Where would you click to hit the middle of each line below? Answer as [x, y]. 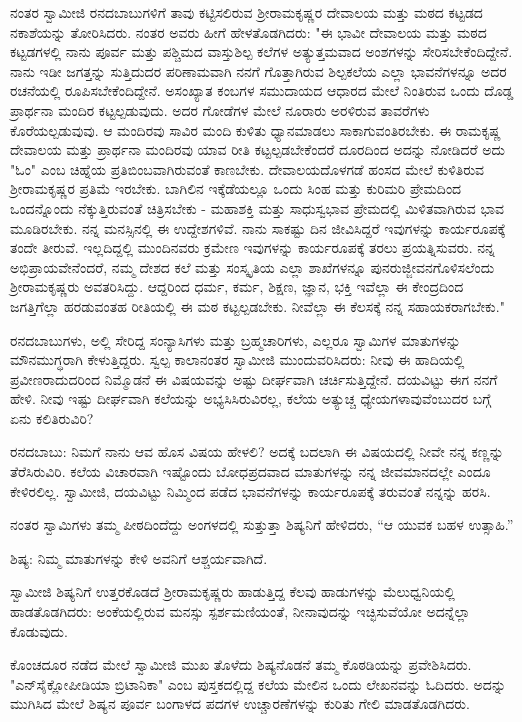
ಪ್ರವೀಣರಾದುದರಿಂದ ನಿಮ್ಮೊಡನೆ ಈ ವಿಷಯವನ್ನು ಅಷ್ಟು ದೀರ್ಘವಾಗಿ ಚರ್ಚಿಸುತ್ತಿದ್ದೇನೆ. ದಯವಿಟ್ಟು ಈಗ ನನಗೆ [254, 378]
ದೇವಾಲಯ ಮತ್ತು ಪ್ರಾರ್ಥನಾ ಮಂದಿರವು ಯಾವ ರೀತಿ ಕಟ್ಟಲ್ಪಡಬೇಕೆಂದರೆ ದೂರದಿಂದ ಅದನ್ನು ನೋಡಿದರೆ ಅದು [257, 149]
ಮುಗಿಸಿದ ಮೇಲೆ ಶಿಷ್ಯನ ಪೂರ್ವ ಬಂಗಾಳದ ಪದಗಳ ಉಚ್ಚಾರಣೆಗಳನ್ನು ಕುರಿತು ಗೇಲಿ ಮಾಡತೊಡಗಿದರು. [240, 703]
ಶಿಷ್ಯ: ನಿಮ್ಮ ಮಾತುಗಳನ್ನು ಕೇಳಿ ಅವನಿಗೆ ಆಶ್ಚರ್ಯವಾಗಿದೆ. [139, 557]
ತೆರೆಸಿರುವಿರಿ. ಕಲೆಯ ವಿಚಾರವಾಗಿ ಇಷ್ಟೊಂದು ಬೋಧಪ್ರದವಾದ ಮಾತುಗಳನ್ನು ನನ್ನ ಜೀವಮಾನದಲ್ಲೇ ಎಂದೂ [250, 471]
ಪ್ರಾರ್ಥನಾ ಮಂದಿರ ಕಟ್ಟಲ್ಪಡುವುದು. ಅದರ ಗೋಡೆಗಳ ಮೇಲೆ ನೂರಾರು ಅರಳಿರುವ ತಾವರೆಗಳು [220, 109]
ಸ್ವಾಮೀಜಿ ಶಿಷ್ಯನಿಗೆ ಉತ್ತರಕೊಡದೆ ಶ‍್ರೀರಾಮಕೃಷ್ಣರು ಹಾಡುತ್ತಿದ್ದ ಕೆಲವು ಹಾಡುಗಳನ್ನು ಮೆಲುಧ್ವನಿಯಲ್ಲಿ [232, 591]
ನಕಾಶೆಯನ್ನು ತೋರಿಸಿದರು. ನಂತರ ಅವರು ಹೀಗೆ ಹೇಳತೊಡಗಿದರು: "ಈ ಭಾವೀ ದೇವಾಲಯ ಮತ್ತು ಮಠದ [248, 31]
